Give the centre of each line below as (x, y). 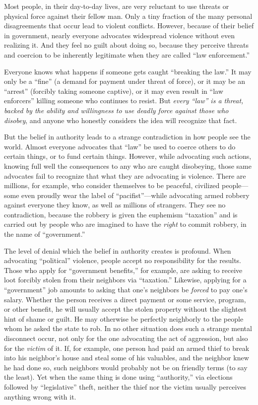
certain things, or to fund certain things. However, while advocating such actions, (128, 156)
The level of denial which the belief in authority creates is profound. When (118, 250)
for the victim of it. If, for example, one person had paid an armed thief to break (127, 348)
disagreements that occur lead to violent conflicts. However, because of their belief (129, 26)
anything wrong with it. (40, 396)
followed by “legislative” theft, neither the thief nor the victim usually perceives (125, 386)
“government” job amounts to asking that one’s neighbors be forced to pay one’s (126, 290)
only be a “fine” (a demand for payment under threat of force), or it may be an (125, 81)
